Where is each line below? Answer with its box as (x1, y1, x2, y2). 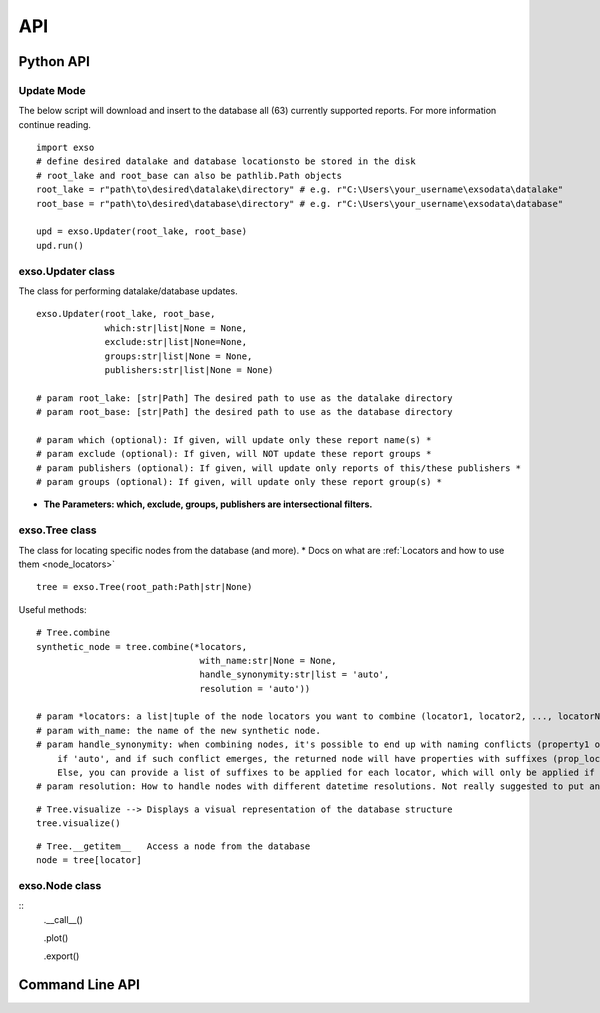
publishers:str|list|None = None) (104, 364, 274, 375)
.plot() (43, 931, 69, 944)
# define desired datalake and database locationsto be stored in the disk (36, 156, 416, 167)
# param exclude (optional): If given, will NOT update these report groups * (36, 448, 432, 460)
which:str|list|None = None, (104, 322, 248, 334)
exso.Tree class (18, 523, 97, 537)
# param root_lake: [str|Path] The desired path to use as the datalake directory (36, 392, 453, 404)
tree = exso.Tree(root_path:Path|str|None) (36, 581, 253, 593)
